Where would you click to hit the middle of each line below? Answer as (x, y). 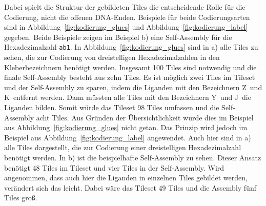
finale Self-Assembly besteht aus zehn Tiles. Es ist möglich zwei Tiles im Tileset (130, 77)
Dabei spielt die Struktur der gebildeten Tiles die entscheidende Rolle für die (125, 7)
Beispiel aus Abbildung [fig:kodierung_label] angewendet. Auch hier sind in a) (128, 137)
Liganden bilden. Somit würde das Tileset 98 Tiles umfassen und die (112, 107)
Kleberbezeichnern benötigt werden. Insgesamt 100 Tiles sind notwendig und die (130, 67)
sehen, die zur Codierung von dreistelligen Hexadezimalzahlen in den (112, 57)
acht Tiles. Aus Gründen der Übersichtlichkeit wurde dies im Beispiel (145, 117)
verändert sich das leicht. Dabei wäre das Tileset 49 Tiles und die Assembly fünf (130, 187)
